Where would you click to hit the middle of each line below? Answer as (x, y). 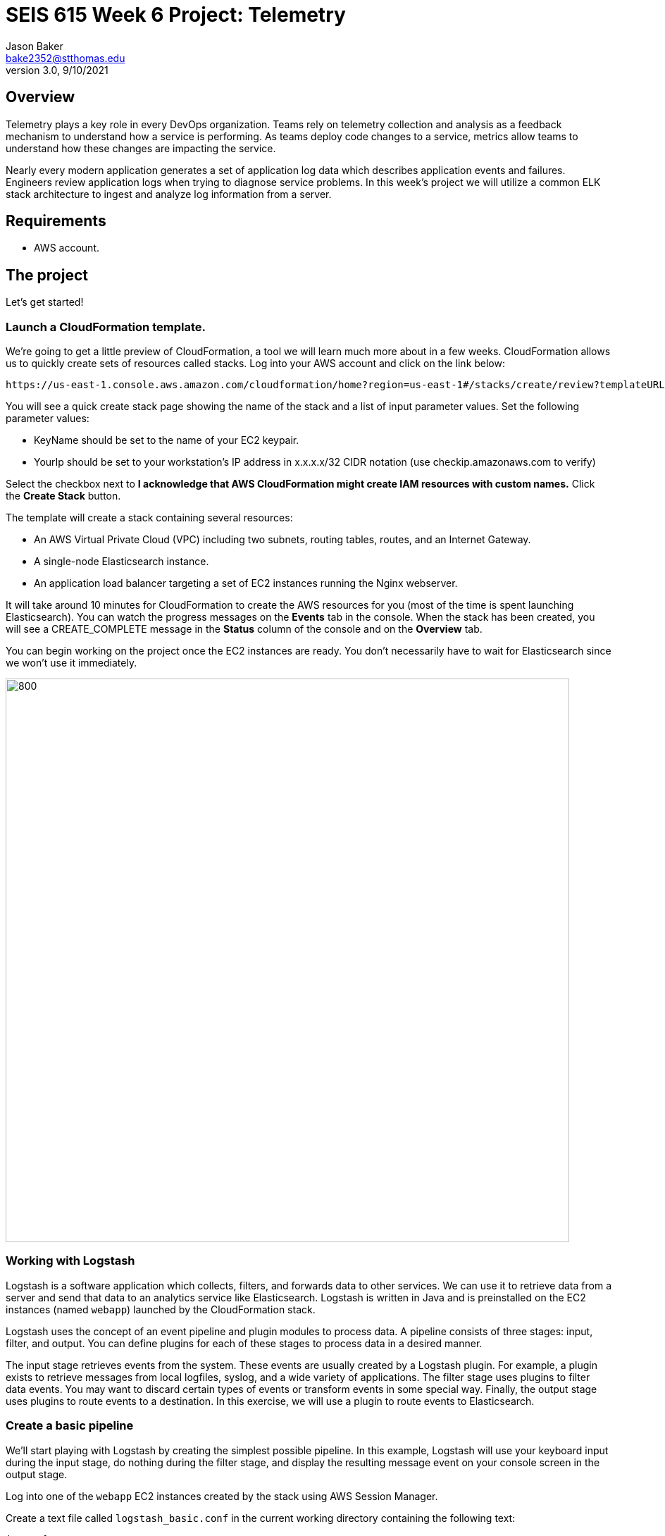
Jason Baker (35, 46)
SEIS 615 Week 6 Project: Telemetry (176, 15)
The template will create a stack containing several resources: (149, 518)
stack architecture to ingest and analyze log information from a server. (169, 194)
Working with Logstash (70, 1261)
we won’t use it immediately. (72, 663)
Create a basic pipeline (70, 1426)
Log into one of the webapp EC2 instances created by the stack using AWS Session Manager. (222, 1496)
